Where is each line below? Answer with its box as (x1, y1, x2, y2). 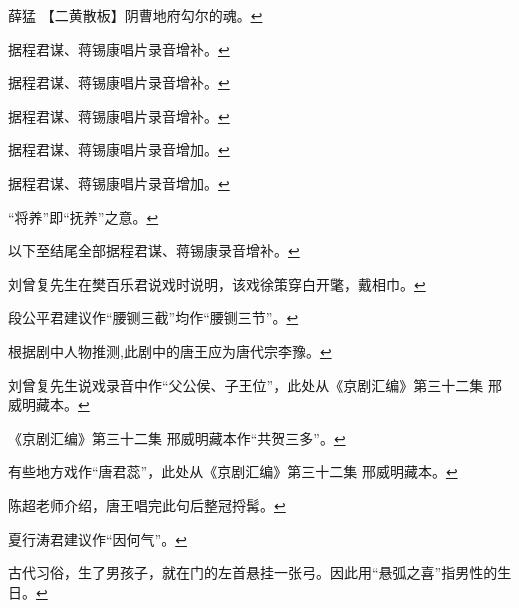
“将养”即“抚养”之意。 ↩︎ (8, 206, 159, 227)
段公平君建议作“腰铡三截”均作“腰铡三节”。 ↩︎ (8, 307, 299, 328)
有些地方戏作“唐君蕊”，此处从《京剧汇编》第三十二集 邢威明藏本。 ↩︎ (8, 461, 458, 482)
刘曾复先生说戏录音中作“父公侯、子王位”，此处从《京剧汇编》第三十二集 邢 (8, 374, 502, 395)
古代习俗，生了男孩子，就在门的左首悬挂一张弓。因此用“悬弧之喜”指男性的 (8, 562, 498, 583)
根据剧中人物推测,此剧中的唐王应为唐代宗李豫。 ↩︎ (8, 340, 332, 361)
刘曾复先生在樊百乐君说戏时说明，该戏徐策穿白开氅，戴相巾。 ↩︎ (8, 273, 426, 294)
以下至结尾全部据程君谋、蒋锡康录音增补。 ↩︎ (8, 240, 300, 261)
